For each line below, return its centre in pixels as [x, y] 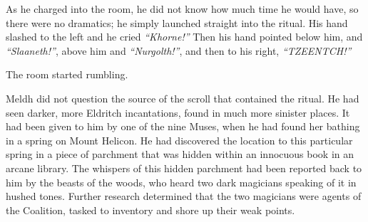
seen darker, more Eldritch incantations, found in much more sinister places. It [178, 112]
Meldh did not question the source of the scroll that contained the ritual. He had [183, 98]
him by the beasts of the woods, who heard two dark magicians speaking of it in [181, 182]
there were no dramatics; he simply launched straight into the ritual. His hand [177, 22]
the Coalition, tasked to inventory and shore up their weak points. [150, 210]
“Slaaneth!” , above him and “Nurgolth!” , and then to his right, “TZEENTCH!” [179, 50]
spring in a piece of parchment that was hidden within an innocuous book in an [180, 154]
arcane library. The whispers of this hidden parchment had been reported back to [184, 168]
